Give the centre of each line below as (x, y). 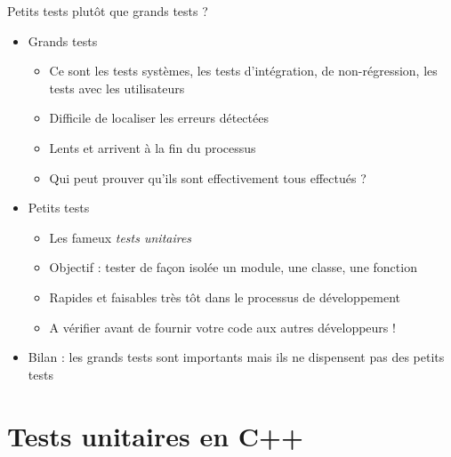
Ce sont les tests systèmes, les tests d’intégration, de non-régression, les (243, 71)
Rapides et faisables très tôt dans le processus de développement (225, 297)
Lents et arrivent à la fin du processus (153, 147)
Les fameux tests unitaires (121, 237)
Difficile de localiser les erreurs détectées (159, 118)
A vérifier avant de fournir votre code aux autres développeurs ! (222, 327)
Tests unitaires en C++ (156, 435)
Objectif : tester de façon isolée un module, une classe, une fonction (233, 267)
